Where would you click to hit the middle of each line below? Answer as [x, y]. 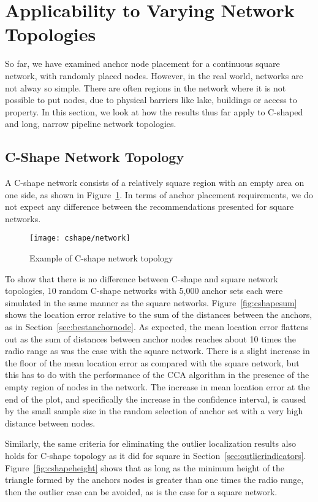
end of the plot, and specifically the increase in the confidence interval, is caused [156, 399]
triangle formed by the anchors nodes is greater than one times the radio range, [154, 480]
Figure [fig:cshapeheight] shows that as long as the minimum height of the [145, 467]
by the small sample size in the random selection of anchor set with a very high [154, 411]
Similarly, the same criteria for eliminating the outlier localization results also [151, 443]
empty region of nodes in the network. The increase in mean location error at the [157, 387]
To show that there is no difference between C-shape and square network [142, 278]
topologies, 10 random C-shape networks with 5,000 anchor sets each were [144, 291]
